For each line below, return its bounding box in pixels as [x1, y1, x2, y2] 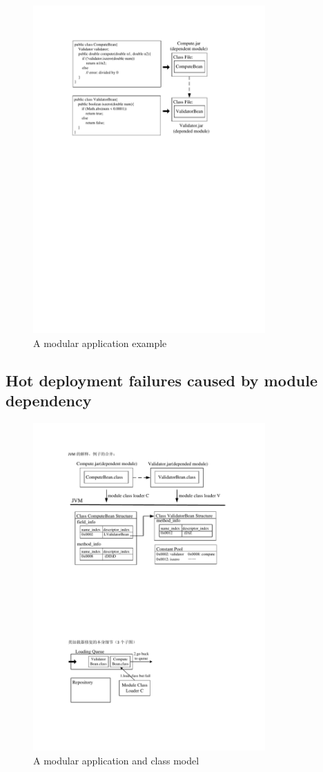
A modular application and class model [33, 753, 199, 767]
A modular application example [33, 335, 167, 350]
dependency [6, 390, 92, 411]
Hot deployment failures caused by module [6, 369, 318, 390]
